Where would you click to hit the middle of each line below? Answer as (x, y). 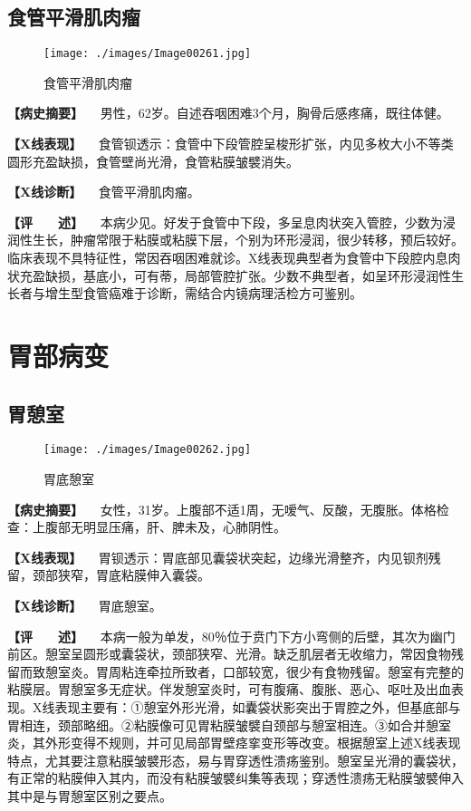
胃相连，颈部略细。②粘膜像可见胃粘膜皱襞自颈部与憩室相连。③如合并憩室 (229, 724)
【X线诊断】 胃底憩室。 (85, 605)
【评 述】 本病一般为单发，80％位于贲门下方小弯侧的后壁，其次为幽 (225, 636)
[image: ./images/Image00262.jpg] (148, 450)
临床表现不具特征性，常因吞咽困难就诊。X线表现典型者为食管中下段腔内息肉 (234, 258)
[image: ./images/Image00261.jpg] (148, 54)
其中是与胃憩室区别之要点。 (90, 795)
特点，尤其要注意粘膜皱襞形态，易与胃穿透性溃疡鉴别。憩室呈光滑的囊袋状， (235, 760)
